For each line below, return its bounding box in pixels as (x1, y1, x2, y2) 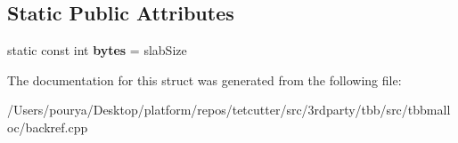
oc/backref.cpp (7, 117, 88, 136)
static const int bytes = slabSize (7, 41, 187, 60)
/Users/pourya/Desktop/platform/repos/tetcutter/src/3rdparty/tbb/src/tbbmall (7, 100, 451, 119)
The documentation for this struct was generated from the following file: (7, 70, 402, 89)
